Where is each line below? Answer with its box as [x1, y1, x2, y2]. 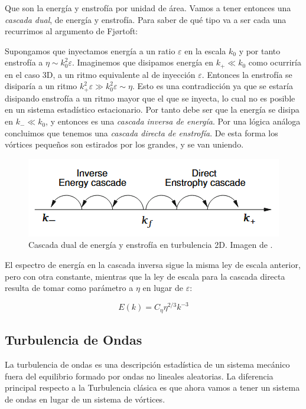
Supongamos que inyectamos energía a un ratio [5, 44, 175, 57]
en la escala [184, 44, 226, 57]
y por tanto [239, 44, 281, 57]
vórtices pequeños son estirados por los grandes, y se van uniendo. [5, 138, 244, 150]
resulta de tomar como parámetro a [5, 282, 134, 294]
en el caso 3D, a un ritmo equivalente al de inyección [5, 68, 196, 80]
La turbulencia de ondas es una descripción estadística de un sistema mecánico [5, 358, 290, 370]
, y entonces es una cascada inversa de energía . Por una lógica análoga [45, 115, 301, 127]
